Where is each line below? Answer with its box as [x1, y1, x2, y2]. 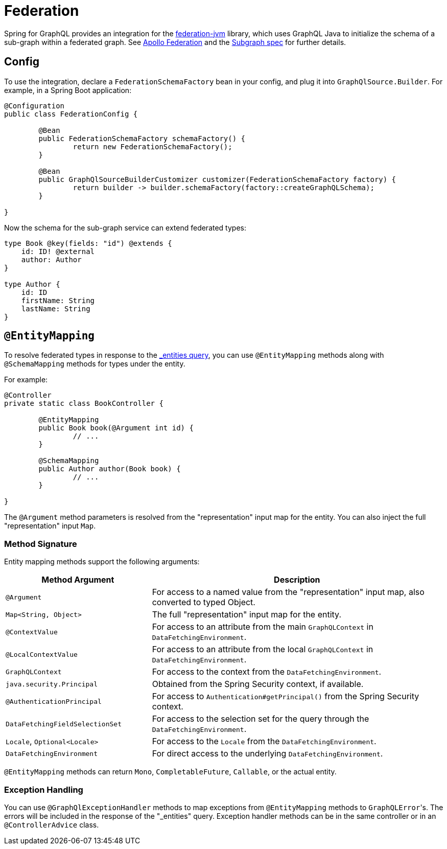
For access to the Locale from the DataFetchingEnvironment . [152, 736, 377, 747]
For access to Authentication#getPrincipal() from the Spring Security [152, 691, 419, 702]
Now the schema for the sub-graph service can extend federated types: [4, 223, 246, 232]
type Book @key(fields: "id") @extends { [4, 239, 172, 247]
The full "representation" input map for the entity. [152, 609, 342, 620]
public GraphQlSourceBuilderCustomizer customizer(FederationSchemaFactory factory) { [38, 175, 396, 183]
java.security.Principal [6, 680, 98, 688]
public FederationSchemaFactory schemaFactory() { [38, 134, 246, 143]
